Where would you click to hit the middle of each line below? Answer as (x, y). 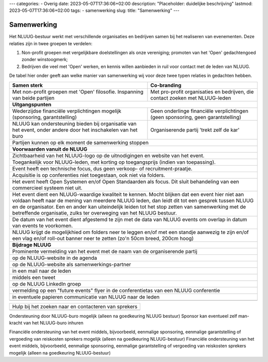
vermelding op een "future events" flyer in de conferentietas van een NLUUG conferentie (116, 290)
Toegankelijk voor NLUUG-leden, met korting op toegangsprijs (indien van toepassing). (114, 162)
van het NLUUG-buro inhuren (53, 323)
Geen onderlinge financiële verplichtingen (200, 111)
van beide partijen (33, 98)
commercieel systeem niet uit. (47, 187)
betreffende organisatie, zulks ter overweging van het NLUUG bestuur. (95, 213)
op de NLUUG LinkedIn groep (47, 284)
